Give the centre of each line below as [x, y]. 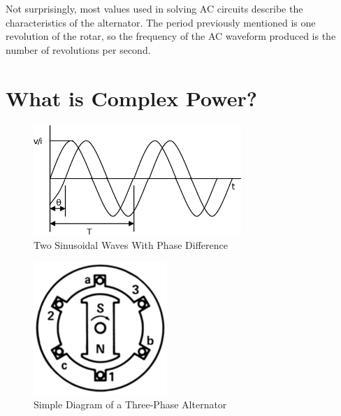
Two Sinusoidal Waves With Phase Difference [131, 245]
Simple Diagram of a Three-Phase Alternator [130, 404]
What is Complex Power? [131, 98]
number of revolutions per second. [78, 49]
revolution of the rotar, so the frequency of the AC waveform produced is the [171, 36]
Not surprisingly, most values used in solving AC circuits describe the [154, 8]
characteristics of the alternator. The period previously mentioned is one [161, 22]
